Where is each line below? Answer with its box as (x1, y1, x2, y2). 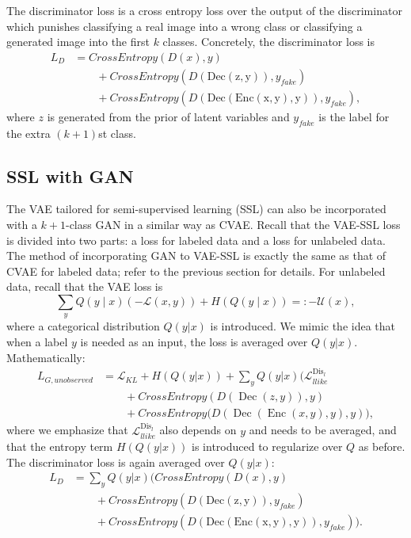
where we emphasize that (6, 422, 128, 438)
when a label (6, 334, 68, 350)
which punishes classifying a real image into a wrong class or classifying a (6, 17, 363, 34)
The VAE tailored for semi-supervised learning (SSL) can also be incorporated (6, 200, 386, 217)
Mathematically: (6, 349, 86, 365)
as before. (358, 437, 405, 454)
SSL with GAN (6, 163, 134, 188)
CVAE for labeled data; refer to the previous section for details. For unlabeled (6, 262, 386, 279)
